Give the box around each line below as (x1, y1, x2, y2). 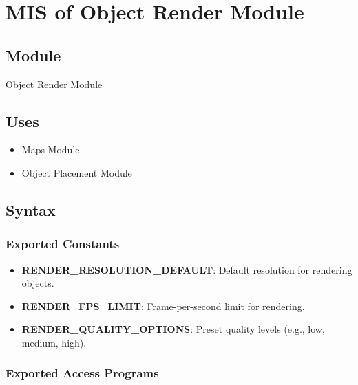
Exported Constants (6, 235, 120, 252)
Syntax (6, 199, 56, 220)
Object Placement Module (21, 165, 132, 179)
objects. (21, 276, 54, 290)
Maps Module (21, 142, 80, 157)
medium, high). (21, 335, 87, 349)
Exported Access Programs (6, 364, 159, 382)
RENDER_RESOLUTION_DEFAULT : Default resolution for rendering (21, 262, 352, 276)
